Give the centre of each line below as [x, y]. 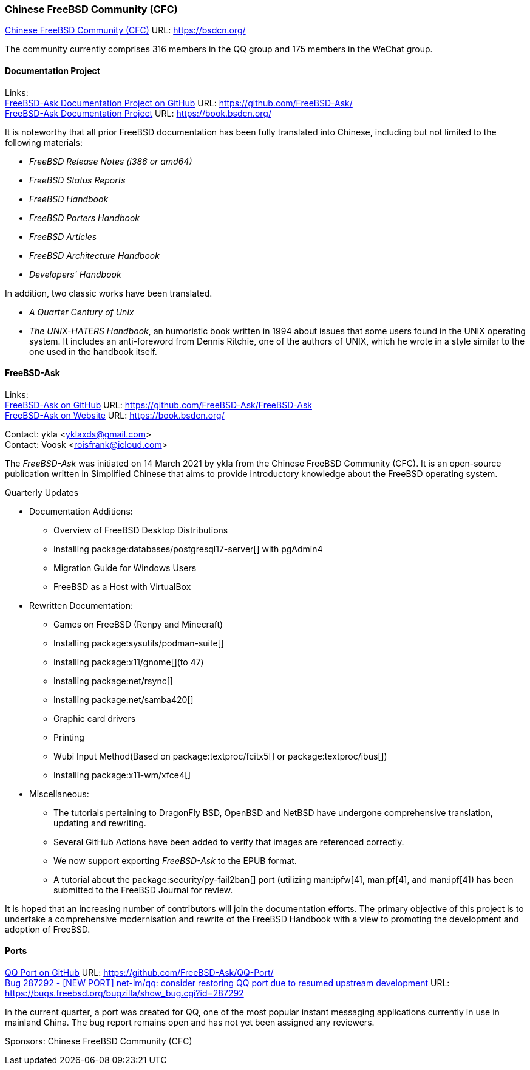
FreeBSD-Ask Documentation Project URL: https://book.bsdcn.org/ [138, 113]
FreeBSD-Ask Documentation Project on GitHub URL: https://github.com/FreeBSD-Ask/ [179, 103]
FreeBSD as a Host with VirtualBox [122, 586]
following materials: [44, 142]
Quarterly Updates [42, 492]
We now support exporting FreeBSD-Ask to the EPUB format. [175, 860]
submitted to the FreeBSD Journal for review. [143, 890]
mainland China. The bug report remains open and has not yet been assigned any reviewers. [190, 1023]
